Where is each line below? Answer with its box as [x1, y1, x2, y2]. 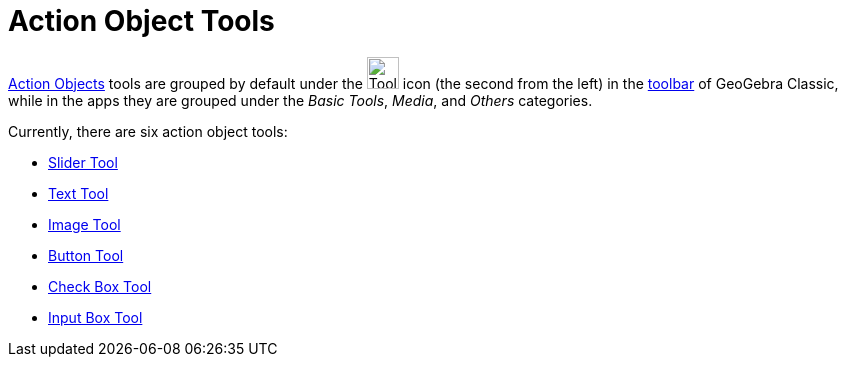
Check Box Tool [48, 277, 152, 295]
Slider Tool [48, 153, 118, 171]
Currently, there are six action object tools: [8, 122, 288, 140]
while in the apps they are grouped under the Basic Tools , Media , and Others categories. [8, 91, 593, 109]
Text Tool [48, 184, 109, 202]
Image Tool [48, 215, 121, 233]
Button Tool [48, 246, 124, 264]
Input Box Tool [48, 308, 143, 326]
